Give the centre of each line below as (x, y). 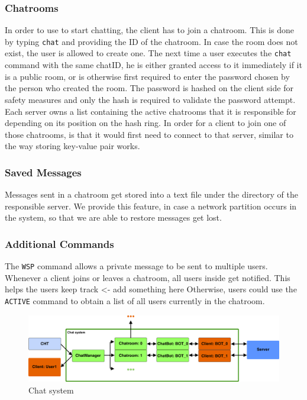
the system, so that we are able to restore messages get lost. (113, 217)
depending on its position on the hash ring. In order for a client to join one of (146, 123)
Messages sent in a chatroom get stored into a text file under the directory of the (151, 194)
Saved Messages (43, 172)
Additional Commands (59, 243)
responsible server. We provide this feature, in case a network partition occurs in (151, 206)
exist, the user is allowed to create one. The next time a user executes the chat (148, 53)
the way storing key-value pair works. (72, 146)
